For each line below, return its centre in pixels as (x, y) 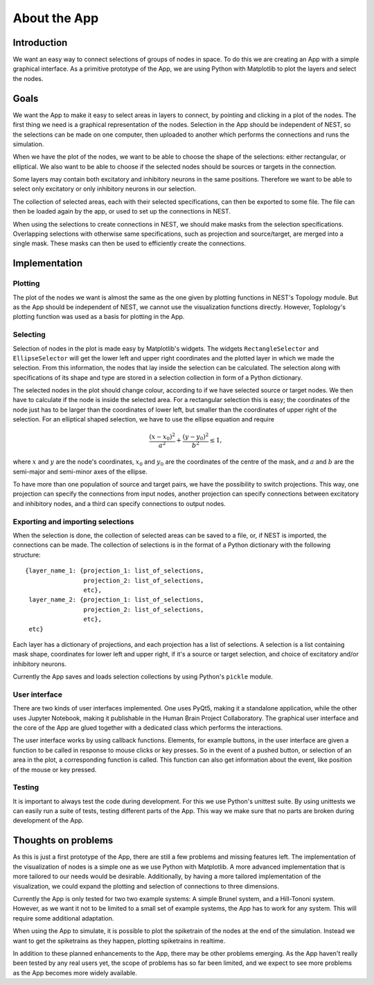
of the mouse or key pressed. (55, 769)
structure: (27, 555)
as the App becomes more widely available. (75, 973)
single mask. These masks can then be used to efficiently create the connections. (129, 243)
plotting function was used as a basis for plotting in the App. (99, 317)
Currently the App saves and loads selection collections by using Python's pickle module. (143, 677)
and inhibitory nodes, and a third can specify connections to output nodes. (119, 503)
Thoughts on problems (63, 840)
